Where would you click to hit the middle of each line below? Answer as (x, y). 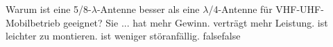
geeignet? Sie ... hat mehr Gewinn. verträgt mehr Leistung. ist (196, 22)
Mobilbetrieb (33, 22)
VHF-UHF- (300, 9)
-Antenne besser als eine (148, 9)
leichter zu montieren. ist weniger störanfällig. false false (123, 36)
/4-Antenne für (240, 9)
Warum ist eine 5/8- (49, 9)
